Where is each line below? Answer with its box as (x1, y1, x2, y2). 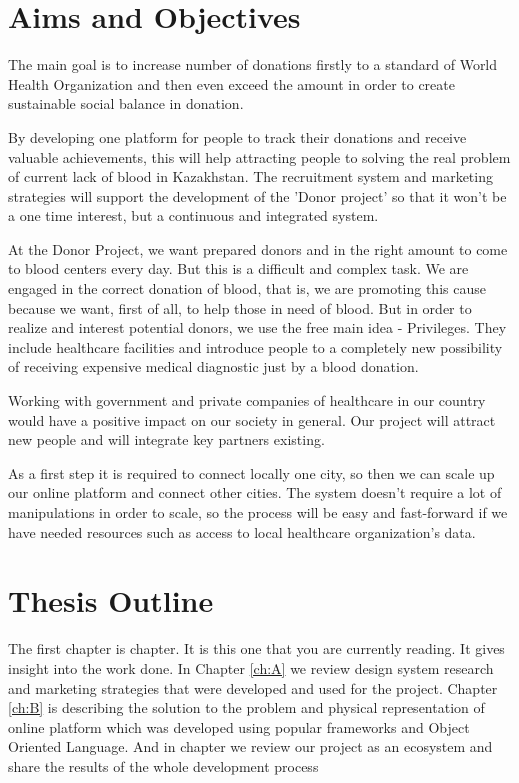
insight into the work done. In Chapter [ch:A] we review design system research (8, 657, 494, 678)
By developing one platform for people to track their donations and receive (8, 126, 467, 147)
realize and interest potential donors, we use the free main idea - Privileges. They (8, 317, 507, 338)
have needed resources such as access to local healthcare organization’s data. (8, 521, 476, 542)
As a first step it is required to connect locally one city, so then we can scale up (8, 462, 495, 483)
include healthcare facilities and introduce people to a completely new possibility (8, 336, 503, 357)
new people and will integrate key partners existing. (8, 429, 325, 450)
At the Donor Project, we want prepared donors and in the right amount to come (8, 238, 508, 259)
